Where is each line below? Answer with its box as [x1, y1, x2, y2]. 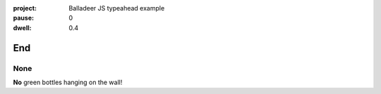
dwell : [13, 23, 32, 32]
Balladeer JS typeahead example [68, 4, 165, 12]
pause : [13, 14, 35, 22]
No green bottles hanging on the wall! [13, 78, 123, 86]
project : [13, 4, 37, 12]
